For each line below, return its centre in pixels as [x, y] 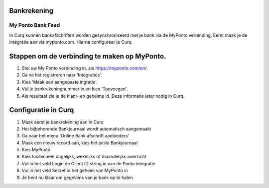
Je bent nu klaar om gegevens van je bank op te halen [77, 177]
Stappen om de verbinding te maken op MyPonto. [88, 56]
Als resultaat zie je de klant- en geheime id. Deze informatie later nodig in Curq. [103, 96]
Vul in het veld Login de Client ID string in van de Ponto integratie [88, 163]
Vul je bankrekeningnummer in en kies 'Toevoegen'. [75, 89]
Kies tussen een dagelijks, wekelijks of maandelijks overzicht [84, 157]
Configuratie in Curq [42, 110]
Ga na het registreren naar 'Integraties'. [62, 75]
